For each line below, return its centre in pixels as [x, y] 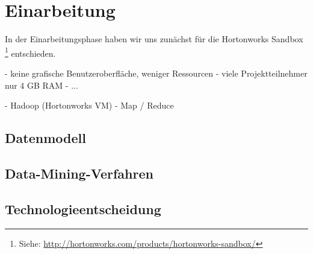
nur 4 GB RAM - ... [42, 85]
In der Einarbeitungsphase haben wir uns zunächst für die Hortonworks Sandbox [154, 39]
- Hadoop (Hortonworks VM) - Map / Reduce [89, 105]
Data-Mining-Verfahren [79, 173]
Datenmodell [45, 138]
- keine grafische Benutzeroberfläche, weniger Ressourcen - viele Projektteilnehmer [156, 73]
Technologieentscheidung [83, 208]
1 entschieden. [30, 52]
